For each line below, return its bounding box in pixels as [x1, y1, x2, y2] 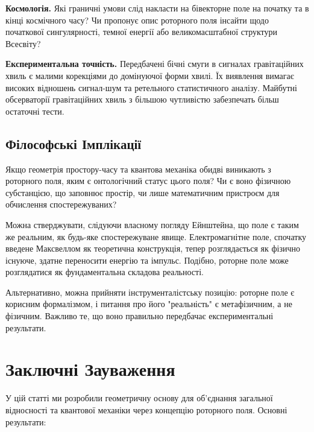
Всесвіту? [5, 37, 41, 49]
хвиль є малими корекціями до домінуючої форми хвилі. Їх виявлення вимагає [5, 69, 294, 81]
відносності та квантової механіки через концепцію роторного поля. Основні [5, 403, 287, 416]
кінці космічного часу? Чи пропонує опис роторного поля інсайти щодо [5, 13, 269, 26]
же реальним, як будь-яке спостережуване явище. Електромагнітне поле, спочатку [5, 230, 306, 243]
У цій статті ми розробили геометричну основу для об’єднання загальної [5, 392, 273, 404]
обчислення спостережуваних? [5, 198, 117, 211]
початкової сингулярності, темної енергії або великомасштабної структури [5, 25, 278, 38]
